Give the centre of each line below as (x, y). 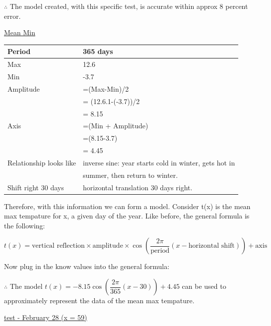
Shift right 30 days (36, 187)
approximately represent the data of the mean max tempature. (99, 300)
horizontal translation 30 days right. (138, 187)
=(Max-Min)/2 (106, 88)
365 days (98, 51)
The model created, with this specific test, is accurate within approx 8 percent (129, 6)
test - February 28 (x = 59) (46, 317)
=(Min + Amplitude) (116, 126)
